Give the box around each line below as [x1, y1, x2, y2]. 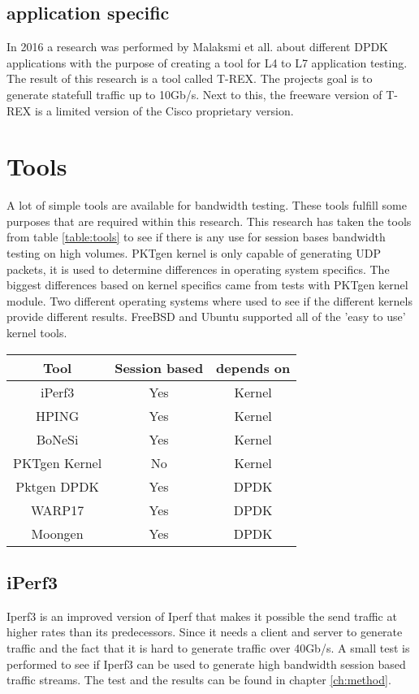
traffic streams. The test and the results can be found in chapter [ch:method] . [6, 671, 391, 688]
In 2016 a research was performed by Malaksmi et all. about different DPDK [6, 38, 389, 55]
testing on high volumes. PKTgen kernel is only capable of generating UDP [6, 245, 381, 262]
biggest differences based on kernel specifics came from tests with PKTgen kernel [6, 276, 408, 293]
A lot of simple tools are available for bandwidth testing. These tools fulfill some [6, 197, 407, 214]
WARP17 [30, 500, 84, 519]
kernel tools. [6, 324, 67, 341]
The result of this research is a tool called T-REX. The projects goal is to [6, 70, 373, 87]
